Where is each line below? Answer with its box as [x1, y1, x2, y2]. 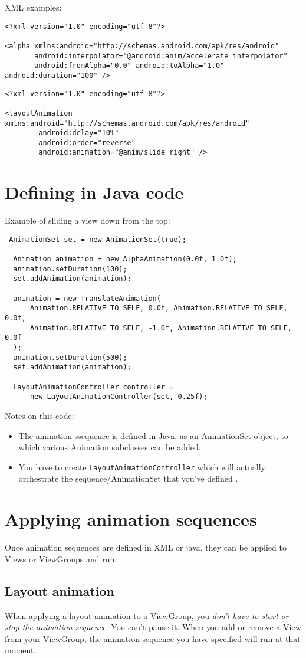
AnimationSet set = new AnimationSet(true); [9, 235, 186, 244]
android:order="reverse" [38, 138, 136, 147]
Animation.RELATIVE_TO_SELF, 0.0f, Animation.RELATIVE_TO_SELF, [29, 304, 288, 313]
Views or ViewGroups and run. [5, 552, 117, 565]
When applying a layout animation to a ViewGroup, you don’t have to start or [5, 609, 289, 621]
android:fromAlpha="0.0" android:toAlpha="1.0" [34, 61, 225, 70]
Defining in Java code [5, 180, 184, 204]
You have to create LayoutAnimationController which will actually [18, 460, 265, 473]
